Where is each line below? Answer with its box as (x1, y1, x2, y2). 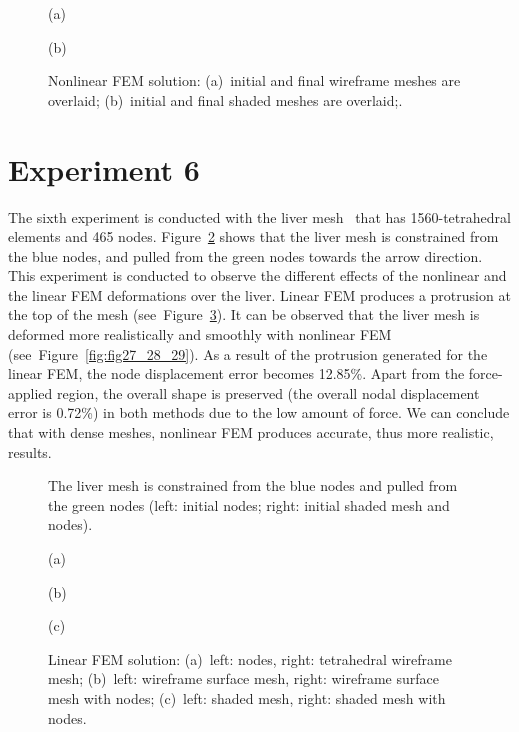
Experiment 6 (8, 148, 200, 189)
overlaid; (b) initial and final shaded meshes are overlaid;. (48, 89, 403, 110)
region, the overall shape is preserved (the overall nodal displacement (57, 382, 480, 403)
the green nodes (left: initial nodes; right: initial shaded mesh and (48, 494, 450, 515)
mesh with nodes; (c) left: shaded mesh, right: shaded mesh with (48, 687, 446, 708)
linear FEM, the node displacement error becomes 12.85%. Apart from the (8, 363, 465, 384)
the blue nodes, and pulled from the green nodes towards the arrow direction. (8, 245, 483, 266)
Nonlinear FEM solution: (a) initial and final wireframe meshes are (48, 70, 461, 91)
